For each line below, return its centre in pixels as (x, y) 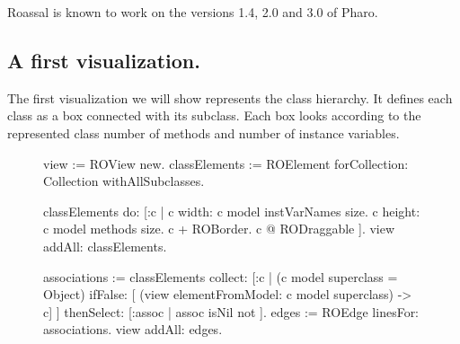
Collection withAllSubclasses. (124, 181)
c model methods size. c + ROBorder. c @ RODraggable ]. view (219, 229)
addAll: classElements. (105, 246)
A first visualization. (104, 60)
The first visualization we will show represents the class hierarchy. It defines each (230, 97)
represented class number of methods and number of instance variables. (203, 132)
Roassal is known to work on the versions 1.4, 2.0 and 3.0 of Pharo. (193, 12)
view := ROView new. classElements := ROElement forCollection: (226, 163)
